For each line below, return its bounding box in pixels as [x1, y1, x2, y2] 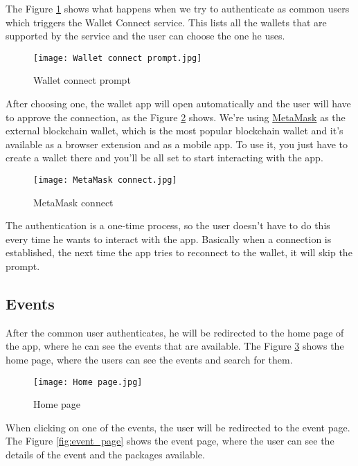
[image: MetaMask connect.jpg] [33, 175, 177, 185]
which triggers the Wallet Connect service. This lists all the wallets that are [6, 15, 327, 29]
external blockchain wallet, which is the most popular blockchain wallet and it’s [6, 123, 343, 138]
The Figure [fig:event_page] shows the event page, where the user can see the [6, 433, 334, 448]
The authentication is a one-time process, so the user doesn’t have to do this [6, 218, 330, 233]
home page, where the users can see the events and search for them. [6, 352, 293, 367]
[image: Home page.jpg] [33, 377, 143, 387]
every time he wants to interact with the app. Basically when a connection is [6, 231, 332, 246]
